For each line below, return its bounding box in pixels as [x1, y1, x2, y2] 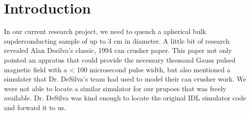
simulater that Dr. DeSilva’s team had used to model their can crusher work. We [4, 74, 247, 84]
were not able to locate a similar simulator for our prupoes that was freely [4, 83, 227, 93]
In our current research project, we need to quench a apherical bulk [4, 26, 206, 36]
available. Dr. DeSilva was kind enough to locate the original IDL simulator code [4, 93, 246, 103]
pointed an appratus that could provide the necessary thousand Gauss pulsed [4, 54, 236, 65]
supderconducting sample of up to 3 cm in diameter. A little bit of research [4, 35, 230, 46]
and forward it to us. [4, 102, 66, 112]
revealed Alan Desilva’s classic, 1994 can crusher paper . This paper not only [4, 45, 232, 55]
